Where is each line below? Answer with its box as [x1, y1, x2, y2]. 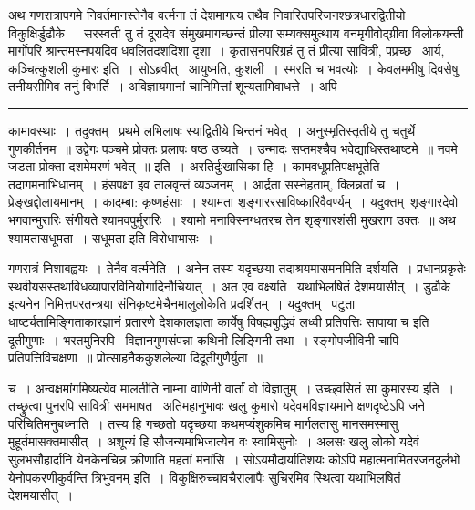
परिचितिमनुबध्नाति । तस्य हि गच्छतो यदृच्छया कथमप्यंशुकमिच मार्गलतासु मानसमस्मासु [8, 413, 398, 433]
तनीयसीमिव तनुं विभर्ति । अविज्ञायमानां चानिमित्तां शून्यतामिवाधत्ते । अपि [8, 76, 337, 96]
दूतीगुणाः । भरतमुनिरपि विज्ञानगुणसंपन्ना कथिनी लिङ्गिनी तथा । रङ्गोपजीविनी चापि [8, 330, 399, 349]
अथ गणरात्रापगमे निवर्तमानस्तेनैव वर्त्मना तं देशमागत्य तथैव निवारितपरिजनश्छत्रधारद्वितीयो [8, 5, 406, 24]
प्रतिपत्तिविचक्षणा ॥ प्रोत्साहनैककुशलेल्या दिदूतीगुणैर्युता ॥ [8, 348, 263, 367]
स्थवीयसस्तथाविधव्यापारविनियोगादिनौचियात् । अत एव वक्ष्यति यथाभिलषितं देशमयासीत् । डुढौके [8, 276, 450, 295]
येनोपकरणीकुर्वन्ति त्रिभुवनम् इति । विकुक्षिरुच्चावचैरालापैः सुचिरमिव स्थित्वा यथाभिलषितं [8, 467, 401, 486]
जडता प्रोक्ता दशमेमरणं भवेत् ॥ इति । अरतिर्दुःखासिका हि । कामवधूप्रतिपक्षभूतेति [8, 157, 380, 176]
